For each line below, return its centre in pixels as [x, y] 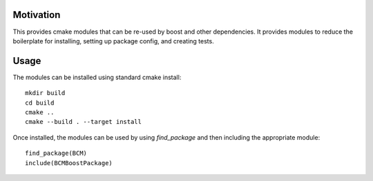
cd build [40, 103]
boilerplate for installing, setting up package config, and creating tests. [113, 41]
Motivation [37, 15]
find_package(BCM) [56, 153]
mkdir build [45, 93]
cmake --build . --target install [83, 122]
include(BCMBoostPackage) [69, 163]
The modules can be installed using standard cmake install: [97, 77]
